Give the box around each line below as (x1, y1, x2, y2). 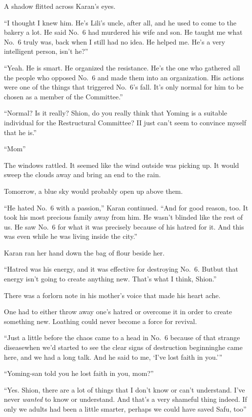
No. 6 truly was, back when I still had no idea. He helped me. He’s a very (4, 36, 225, 46)
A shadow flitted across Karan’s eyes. (4, 1, 116, 11)
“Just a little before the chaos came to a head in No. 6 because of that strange (4, 332, 240, 343)
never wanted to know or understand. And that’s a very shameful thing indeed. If (4, 394, 247, 404)
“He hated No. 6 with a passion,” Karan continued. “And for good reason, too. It (4, 202, 249, 212)
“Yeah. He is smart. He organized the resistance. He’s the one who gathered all (4, 62, 240, 72)
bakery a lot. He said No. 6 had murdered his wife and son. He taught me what (4, 27, 243, 37)
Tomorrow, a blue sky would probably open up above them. (4, 185, 183, 196)
